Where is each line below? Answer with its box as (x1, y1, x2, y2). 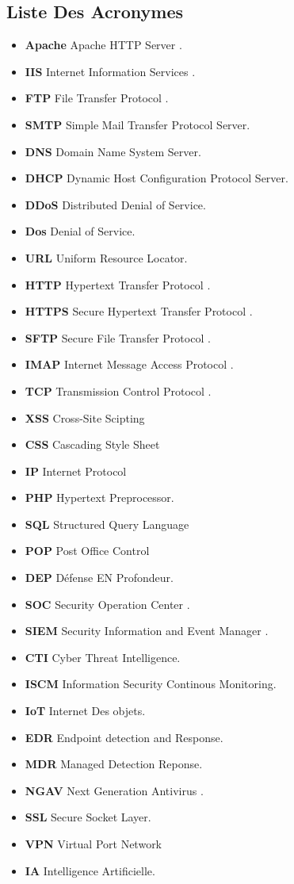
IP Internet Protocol (25, 462, 127, 479)
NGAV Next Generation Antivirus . (25, 782, 204, 798)
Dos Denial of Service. (25, 223, 136, 239)
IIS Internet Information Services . (25, 63, 196, 79)
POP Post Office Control (25, 542, 150, 559)
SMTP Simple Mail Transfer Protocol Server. (25, 116, 250, 132)
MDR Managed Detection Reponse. (25, 756, 203, 772)
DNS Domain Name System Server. (25, 143, 201, 159)
